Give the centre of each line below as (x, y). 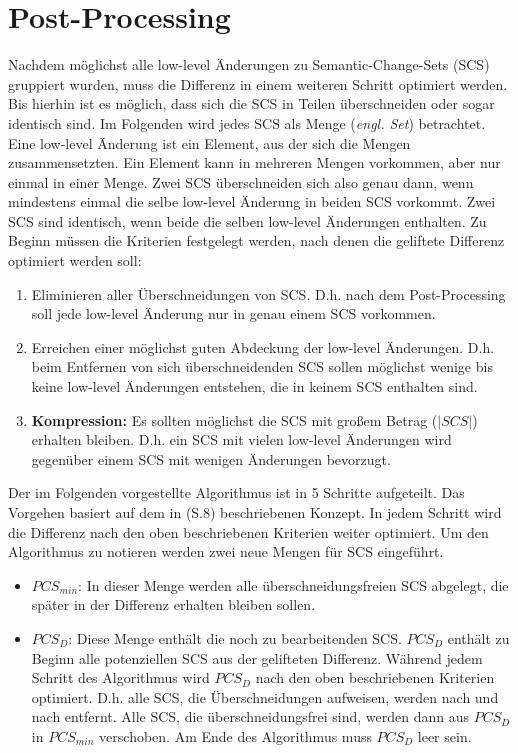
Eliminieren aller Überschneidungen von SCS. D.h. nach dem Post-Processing (268, 293)
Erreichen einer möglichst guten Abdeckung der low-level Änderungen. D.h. (263, 346)
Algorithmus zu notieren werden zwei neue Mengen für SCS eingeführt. (226, 551)
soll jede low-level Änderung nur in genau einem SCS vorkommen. (233, 313)
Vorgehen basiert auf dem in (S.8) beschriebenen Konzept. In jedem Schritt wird (255, 512)
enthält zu (478, 637)
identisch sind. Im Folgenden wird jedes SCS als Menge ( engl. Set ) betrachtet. (247, 122)
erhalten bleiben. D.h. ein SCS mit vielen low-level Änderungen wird (241, 439)
